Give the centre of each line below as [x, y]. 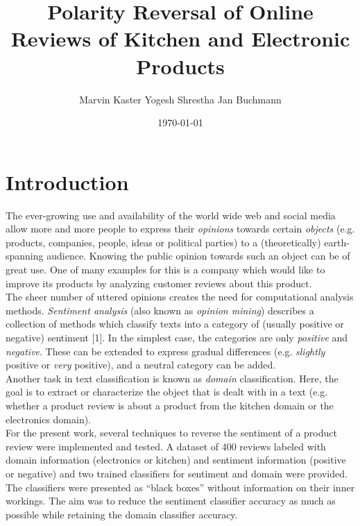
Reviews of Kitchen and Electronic [180, 39]
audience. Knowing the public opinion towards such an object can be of [198, 256]
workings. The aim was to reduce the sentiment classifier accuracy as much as [171, 501]
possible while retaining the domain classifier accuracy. [122, 514]
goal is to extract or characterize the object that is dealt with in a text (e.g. [167, 392]
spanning [25, 256]
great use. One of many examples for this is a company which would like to [165, 269]
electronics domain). [49, 419]
